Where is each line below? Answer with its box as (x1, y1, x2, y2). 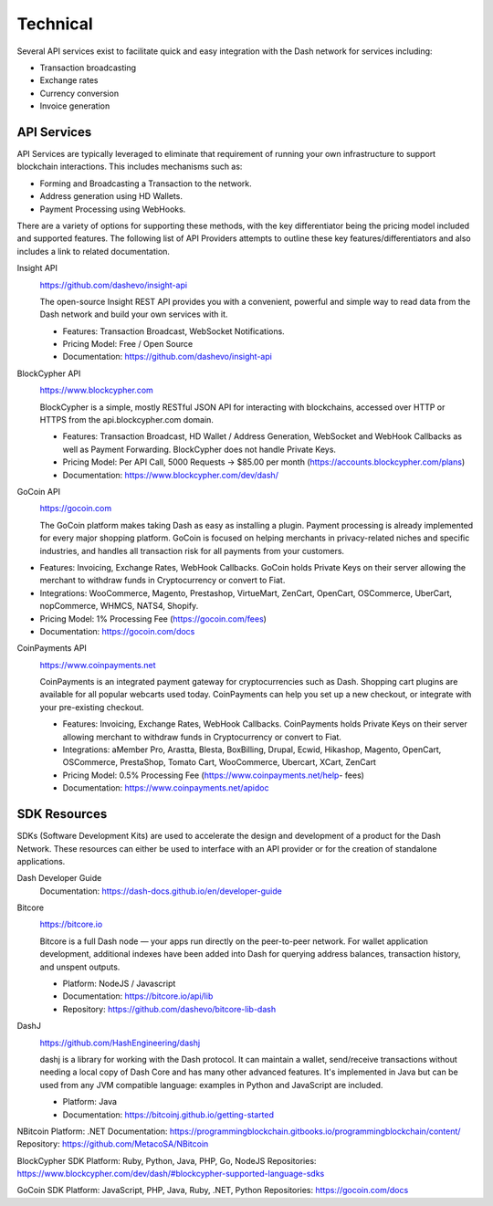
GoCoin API (16, 487, 61, 497)
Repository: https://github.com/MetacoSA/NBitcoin (16, 1138, 209, 1149)
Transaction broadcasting (39, 62, 137, 73)
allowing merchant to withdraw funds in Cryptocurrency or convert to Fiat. (62, 731, 342, 742)
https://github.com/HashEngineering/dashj (39, 1037, 201, 1048)
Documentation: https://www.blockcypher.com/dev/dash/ (62, 469, 278, 480)
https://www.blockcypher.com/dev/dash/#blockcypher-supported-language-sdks (16, 1169, 325, 1180)
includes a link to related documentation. (16, 246, 171, 257)
